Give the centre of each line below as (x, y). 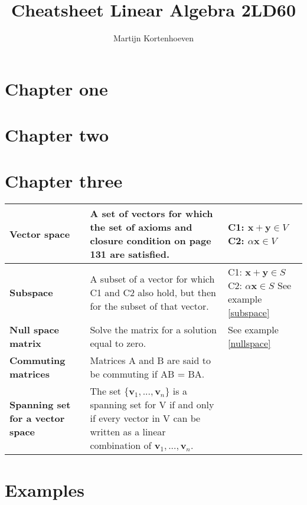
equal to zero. (118, 343)
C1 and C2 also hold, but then (153, 292)
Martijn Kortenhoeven (153, 38)
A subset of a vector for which (152, 278)
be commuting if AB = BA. (147, 374)
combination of (121, 445)
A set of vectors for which (151, 214)
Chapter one (56, 88)
